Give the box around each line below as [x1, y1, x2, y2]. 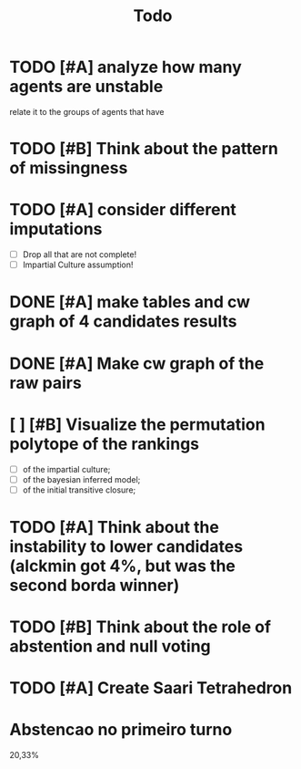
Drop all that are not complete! [22, 249, 137, 260]
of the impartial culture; [22, 463, 111, 474]
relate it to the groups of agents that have [9, 106, 165, 117]
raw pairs [9, 372, 82, 393]
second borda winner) [9, 575, 180, 596]
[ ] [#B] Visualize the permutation [9, 414, 266, 434]
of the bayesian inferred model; [22, 473, 141, 484]
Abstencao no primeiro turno [9, 720, 233, 740]
